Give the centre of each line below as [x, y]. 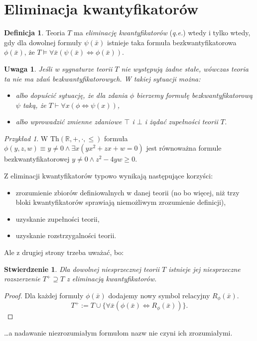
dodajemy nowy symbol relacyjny [159, 295]
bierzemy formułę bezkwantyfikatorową [195, 95]
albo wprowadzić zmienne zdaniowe [69, 122]
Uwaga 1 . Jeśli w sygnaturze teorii [58, 68]
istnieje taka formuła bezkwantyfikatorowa [172, 42]
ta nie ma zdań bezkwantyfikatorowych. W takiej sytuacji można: [102, 78]
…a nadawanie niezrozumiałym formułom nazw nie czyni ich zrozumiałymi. [118, 332]
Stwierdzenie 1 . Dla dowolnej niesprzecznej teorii [82, 269]
